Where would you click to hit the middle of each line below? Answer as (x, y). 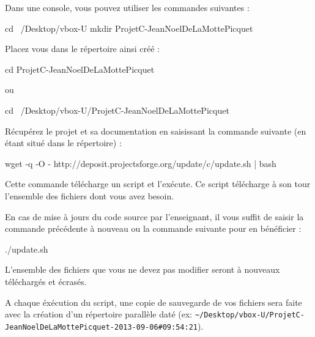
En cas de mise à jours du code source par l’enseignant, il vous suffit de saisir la (154, 216)
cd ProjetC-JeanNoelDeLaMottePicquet (80, 69)
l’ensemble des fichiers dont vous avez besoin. (90, 195)
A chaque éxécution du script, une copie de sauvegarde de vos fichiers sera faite (154, 302)
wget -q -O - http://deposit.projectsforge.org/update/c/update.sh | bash (141, 163)
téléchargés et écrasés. (46, 281)
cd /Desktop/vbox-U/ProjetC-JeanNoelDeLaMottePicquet (117, 110)
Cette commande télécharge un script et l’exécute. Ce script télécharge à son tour (158, 184)
